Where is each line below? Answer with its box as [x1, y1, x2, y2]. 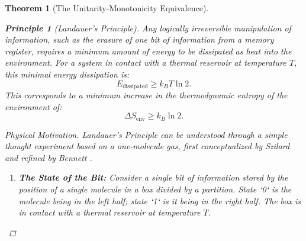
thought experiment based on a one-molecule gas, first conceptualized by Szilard [5, 140, 290, 152]
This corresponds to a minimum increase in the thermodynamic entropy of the [5, 89, 288, 101]
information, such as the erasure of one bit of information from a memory [5, 33, 274, 46]
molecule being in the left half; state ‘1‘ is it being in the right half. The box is [18, 194, 301, 207]
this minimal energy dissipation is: [5, 68, 130, 80]
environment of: [5, 100, 62, 113]
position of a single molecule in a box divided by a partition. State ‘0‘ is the [18, 183, 292, 195]
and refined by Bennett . [5, 151, 92, 163]
